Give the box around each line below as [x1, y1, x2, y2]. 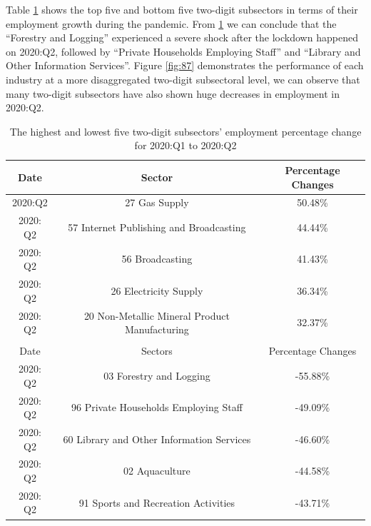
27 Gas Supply [125, 195, 189, 210]
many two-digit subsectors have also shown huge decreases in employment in [6, 86, 340, 101]
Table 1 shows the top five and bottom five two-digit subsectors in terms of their [6, 2, 358, 16]
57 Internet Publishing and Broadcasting [68, 220, 246, 235]
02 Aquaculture [123, 463, 190, 478]
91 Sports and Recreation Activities [78, 495, 235, 510]
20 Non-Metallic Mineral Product [83, 308, 230, 323]
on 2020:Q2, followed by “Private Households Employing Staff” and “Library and [6, 44, 361, 59]
